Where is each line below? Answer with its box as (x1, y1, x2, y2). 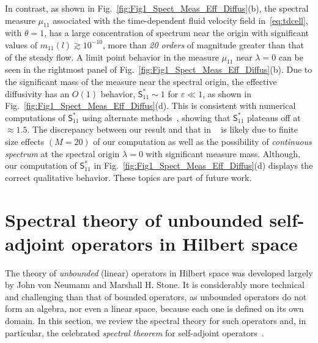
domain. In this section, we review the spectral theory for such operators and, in (5, 314, 306, 326)
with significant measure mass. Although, (146, 147, 300, 160)
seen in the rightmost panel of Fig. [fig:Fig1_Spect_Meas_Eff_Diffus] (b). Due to (5, 63, 312, 76)
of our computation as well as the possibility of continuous (93, 135, 312, 147)
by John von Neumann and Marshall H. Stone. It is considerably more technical (5, 278, 305, 291)
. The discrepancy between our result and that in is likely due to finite (27, 123, 298, 136)
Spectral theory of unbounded (5, 207, 263, 232)
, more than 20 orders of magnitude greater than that (102, 38, 304, 51)
